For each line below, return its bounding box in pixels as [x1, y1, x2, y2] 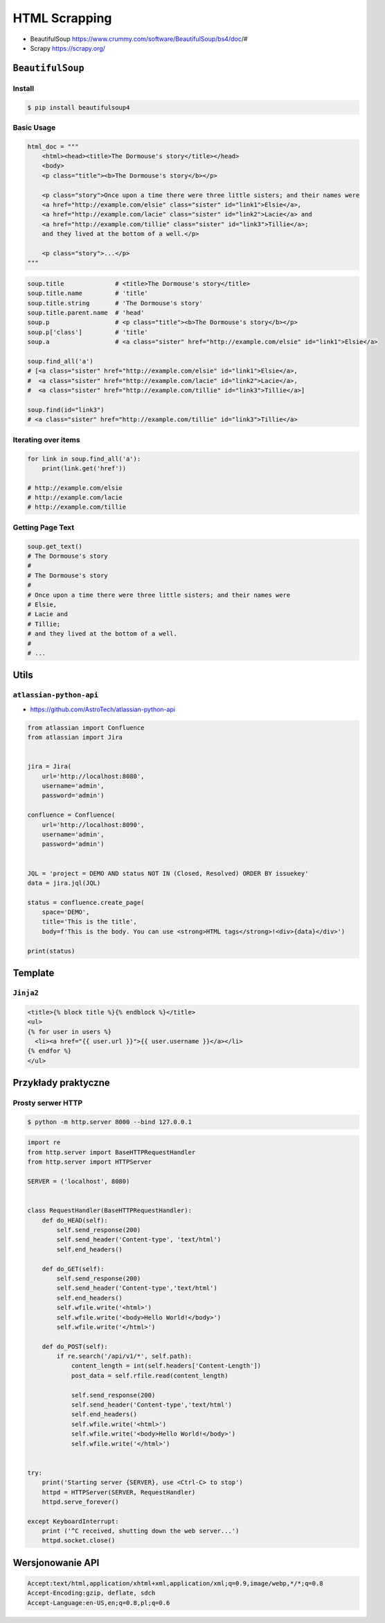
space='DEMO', [42, 908, 90, 916]
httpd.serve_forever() [42, 1497, 119, 1506]
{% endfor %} [27, 1047, 72, 1055]
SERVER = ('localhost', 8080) [27, 1178, 130, 1186]
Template [12, 967, 55, 979]
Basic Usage [12, 122, 56, 132]
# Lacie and [27, 611, 69, 618]
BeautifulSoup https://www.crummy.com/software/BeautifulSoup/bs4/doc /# [30, 35, 248, 43]
